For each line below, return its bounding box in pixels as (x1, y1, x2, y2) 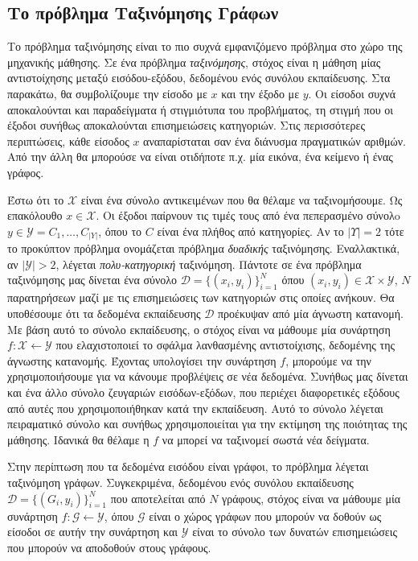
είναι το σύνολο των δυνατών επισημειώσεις (192, 523, 398, 540)
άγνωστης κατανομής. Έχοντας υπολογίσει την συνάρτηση (7, 352, 277, 369)
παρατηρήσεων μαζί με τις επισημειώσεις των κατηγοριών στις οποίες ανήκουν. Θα (7, 289, 395, 306)
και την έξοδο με (221, 85, 300, 101)
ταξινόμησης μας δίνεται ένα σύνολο (7, 271, 178, 288)
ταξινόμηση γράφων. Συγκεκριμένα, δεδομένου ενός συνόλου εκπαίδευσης (7, 473, 354, 490)
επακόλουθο (7, 207, 63, 224)
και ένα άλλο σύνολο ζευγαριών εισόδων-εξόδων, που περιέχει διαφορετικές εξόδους (7, 384, 400, 400)
